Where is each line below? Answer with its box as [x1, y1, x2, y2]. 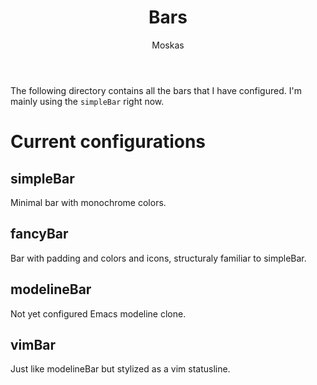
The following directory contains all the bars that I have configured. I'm [10, 84, 302, 96]
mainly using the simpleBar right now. [10, 95, 165, 107]
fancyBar [10, 226, 69, 243]
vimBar [10, 336, 57, 353]
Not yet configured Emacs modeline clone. [10, 307, 187, 320]
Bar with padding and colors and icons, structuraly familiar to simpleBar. [10, 252, 307, 264]
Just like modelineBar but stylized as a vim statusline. [10, 363, 231, 375]
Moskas [151, 39, 185, 51]
